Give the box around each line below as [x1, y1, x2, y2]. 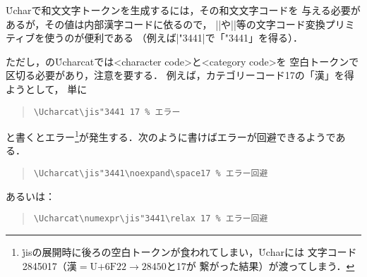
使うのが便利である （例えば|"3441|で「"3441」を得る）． [44, 30, 303, 45]
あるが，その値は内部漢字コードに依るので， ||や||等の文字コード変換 [6, 16, 325, 31]
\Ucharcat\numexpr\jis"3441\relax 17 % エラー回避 [33, 214, 268, 224]
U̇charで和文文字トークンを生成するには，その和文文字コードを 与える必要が [6, 3, 361, 17]
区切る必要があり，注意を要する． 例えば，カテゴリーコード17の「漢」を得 [6, 68, 354, 82]
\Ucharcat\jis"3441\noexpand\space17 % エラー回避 [33, 168, 268, 179]
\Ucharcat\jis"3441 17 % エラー [33, 106, 181, 117]
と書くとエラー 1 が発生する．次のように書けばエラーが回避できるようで [6, 128, 336, 144]
